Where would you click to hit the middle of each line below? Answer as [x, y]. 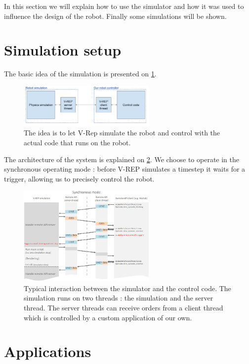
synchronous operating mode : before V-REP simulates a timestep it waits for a [125, 169]
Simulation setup [63, 50]
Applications [48, 351]
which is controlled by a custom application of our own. [108, 317]
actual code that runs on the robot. [77, 143]
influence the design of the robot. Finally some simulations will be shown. [115, 16]
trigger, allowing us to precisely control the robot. [79, 178]
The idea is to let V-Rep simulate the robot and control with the [122, 133]
